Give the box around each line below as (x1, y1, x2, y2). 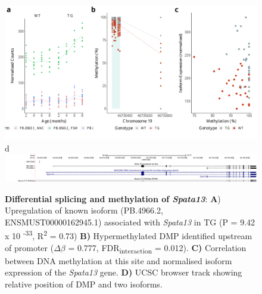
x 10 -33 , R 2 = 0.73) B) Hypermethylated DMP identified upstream (5, 228, 252, 242)
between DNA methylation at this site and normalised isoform (5, 254, 232, 267)
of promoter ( (5, 241, 54, 253)
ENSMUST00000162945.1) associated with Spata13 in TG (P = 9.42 (5, 215, 255, 228)
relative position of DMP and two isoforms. (5, 277, 163, 290)
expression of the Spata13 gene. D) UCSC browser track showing (5, 266, 242, 278)
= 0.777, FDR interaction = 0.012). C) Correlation (68, 241, 247, 255)
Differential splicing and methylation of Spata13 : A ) (5, 192, 221, 205)
